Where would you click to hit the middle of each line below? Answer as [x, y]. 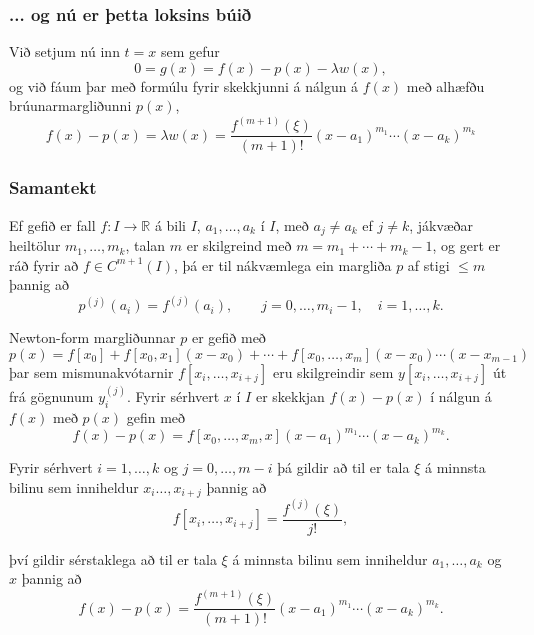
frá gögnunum [51, 396]
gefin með [156, 417]
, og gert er [466, 245]
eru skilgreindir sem [333, 371]
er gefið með [228, 337]
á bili [170, 224]
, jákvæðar [441, 224]
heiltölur [35, 245]
